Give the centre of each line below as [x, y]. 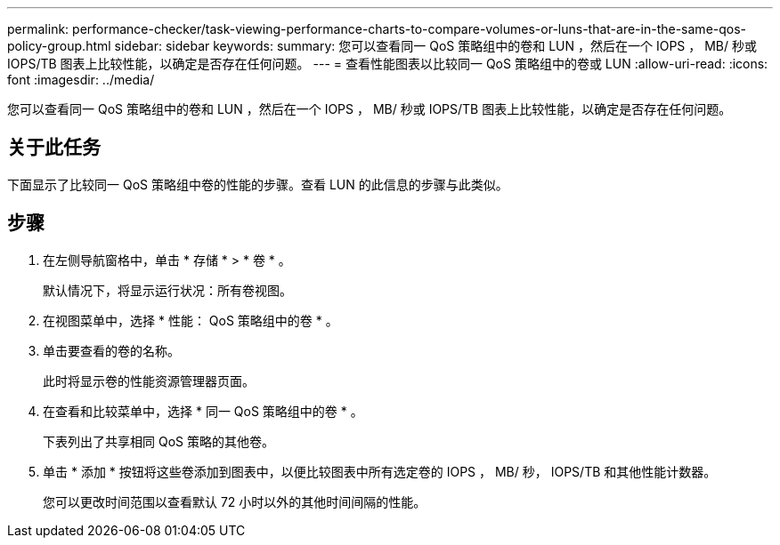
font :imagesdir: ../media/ [81, 80]
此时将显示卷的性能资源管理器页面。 [149, 381]
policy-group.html [59, 46]
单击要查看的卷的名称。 [111, 350]
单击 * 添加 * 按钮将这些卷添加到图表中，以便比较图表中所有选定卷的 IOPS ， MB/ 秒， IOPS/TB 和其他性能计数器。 [380, 471]
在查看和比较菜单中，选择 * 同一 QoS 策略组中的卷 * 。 [203, 411]
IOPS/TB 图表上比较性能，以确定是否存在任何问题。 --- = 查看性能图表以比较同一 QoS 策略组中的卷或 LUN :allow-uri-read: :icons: [388, 64]
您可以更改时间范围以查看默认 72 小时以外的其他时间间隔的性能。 [235, 501]
